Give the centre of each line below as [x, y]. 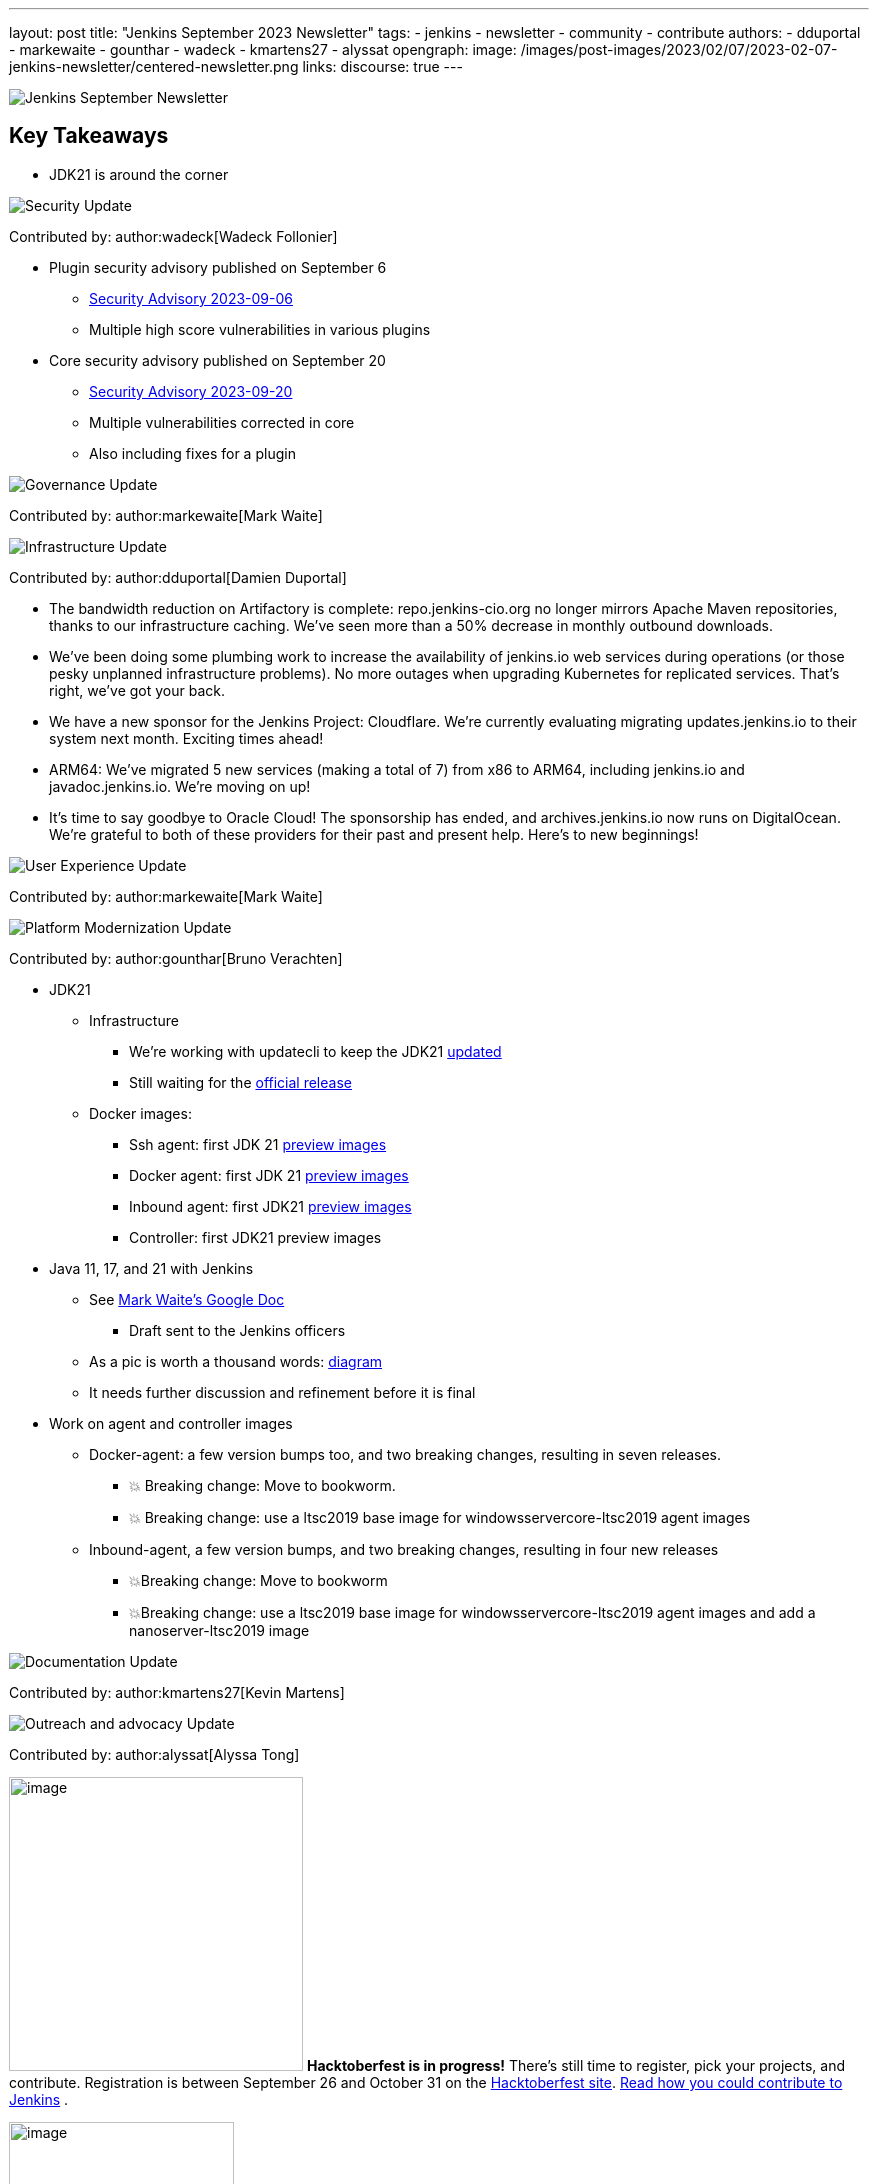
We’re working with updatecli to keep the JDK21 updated [315, 1051]
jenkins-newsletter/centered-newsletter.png [154, 66]
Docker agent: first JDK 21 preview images [269, 1175]
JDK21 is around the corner [139, 174]
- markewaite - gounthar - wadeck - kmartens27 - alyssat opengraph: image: [263, 49]
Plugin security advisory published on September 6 [218, 267]
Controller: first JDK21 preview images [255, 1237]
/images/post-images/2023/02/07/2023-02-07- [679, 49]
